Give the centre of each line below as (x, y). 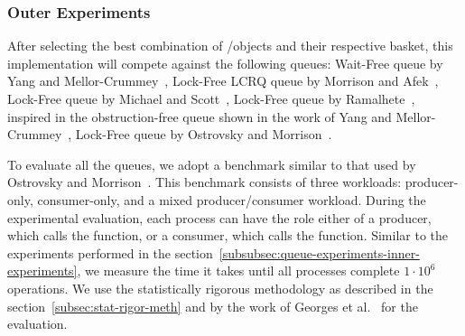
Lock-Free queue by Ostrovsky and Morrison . (204, 134)
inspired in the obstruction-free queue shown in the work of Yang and (200, 116)
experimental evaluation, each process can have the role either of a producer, (219, 217)
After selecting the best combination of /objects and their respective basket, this (230, 46)
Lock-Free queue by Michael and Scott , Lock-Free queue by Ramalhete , (211, 98)
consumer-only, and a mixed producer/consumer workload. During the (232, 199)
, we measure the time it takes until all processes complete (238, 271)
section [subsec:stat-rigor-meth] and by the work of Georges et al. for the (213, 306)
